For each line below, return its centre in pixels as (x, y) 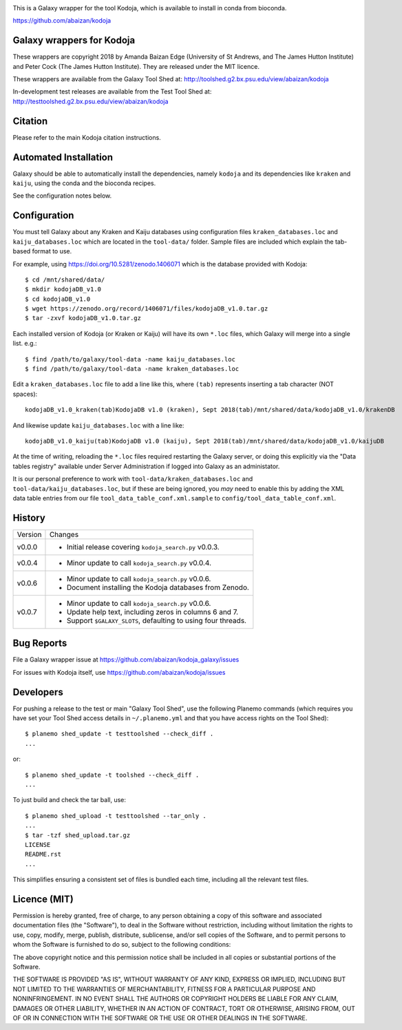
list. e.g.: (25, 344)
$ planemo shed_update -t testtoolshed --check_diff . (119, 734)
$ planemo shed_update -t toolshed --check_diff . (112, 775)
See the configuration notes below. (62, 196)
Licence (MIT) (43, 899)
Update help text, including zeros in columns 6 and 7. (152, 611)
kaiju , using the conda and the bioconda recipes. (84, 183)
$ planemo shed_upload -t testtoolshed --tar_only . (116, 816)
